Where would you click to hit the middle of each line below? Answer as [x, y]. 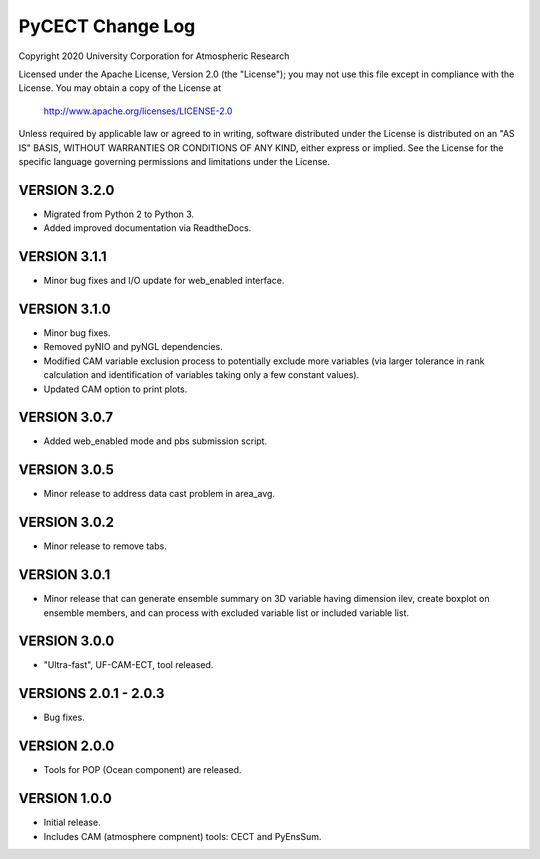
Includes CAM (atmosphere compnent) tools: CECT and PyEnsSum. [182, 836]
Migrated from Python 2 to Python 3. [119, 214]
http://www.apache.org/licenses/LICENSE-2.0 [138, 111]
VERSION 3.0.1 [64, 575]
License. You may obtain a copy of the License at [120, 88]
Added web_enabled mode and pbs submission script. [155, 441]
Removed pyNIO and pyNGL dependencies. [133, 347]
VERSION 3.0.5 [66, 470]
